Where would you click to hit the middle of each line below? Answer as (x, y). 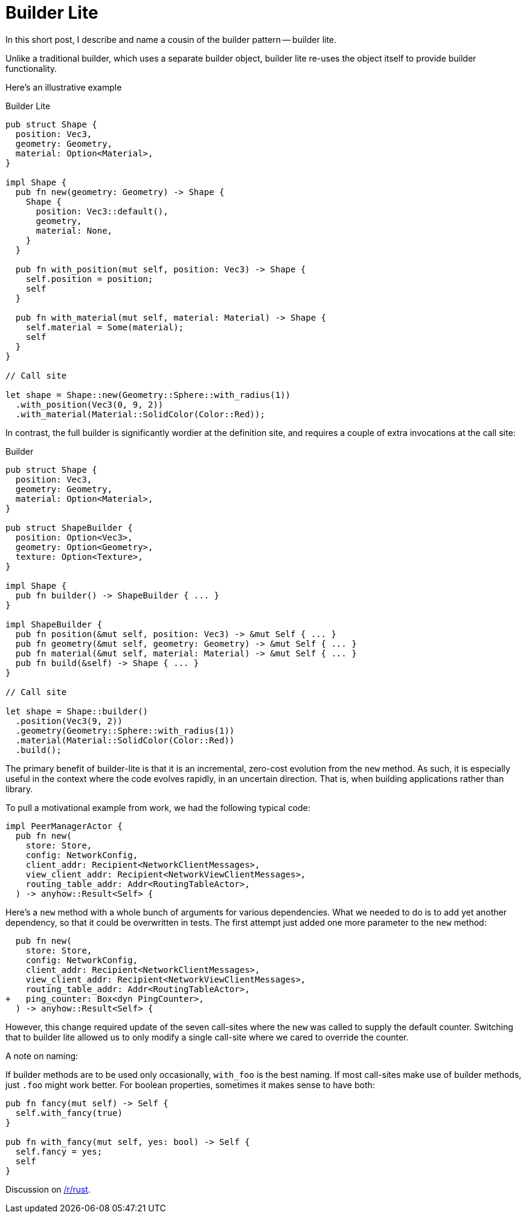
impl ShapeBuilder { (54, 624)
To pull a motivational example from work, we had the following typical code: (158, 807)
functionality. (31, 68)
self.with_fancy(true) (69, 1113)
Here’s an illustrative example (64, 87)
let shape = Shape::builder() (77, 711)
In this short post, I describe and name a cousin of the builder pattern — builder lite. (171, 39)
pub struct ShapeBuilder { (69, 527)
